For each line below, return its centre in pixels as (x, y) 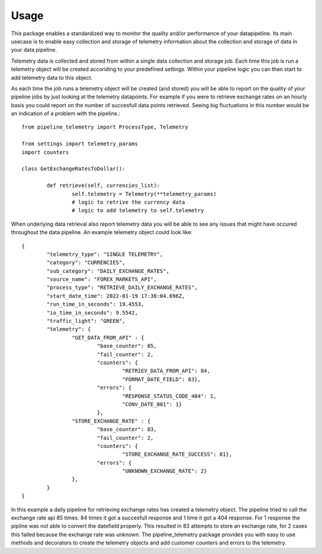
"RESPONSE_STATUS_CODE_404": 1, (169, 396)
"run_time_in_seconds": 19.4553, (95, 304)
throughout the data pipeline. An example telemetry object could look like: (102, 232)
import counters (45, 152)
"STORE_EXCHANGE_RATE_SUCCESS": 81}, (177, 455)
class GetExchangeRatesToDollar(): (74, 169)
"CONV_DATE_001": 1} (152, 404)
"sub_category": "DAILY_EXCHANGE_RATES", (108, 271)
